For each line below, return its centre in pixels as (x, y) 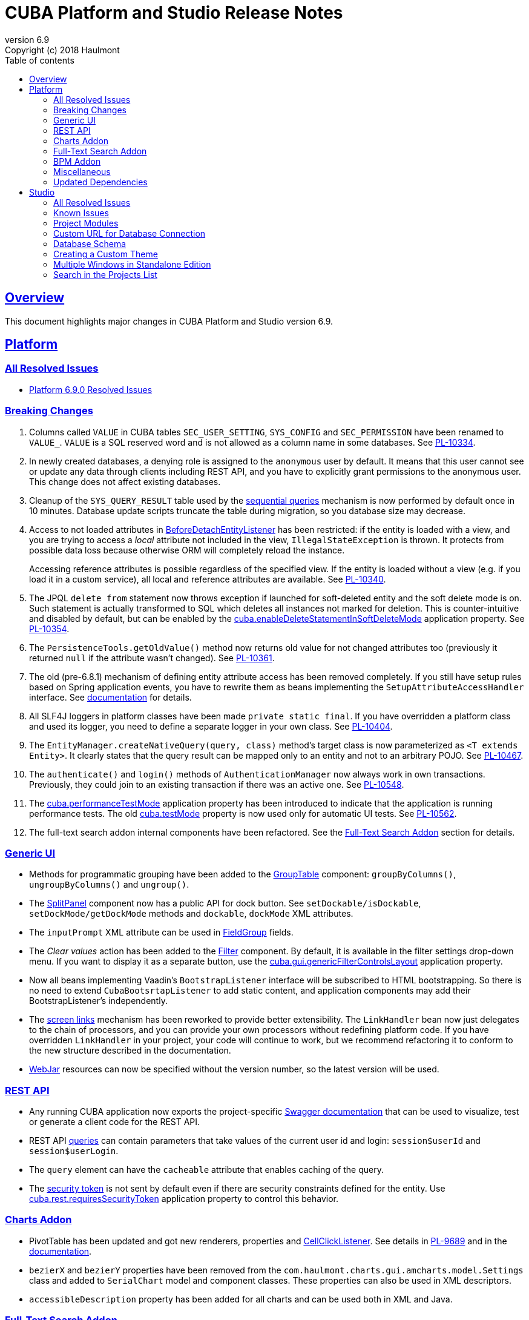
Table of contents (40, 60)
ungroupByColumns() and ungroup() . (109, 885)
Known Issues (81, 213)
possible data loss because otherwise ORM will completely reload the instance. (187, 550)
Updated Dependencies (100, 182)
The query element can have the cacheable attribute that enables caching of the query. (206, 1170)
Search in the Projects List (105, 274)
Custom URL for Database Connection (130, 233)
